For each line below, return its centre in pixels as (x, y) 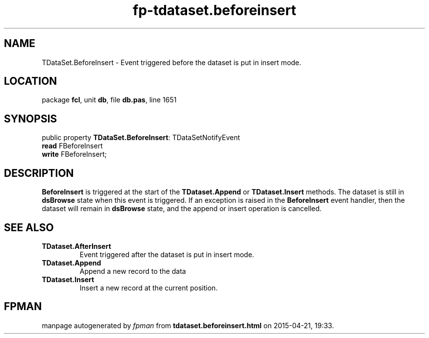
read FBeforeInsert (72, 146)
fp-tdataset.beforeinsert (214, 10)
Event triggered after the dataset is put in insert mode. (167, 254)
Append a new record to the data (133, 271)
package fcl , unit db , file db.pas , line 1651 (109, 100)
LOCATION (31, 81)
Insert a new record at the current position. (149, 288)
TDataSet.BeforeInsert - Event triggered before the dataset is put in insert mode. (172, 62)
